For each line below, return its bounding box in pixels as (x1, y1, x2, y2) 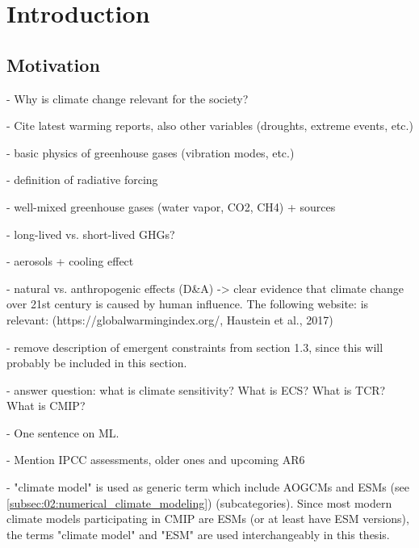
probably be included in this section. (6, 354, 187, 371)
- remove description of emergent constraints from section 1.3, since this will (6, 338, 383, 355)
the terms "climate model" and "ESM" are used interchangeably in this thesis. (6, 525, 390, 542)
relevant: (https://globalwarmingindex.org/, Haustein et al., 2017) (6, 311, 333, 328)
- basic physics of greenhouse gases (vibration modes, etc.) (6, 144, 295, 161)
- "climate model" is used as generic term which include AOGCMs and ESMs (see (6, 479, 409, 496)
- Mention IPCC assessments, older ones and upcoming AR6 (6, 451, 305, 468)
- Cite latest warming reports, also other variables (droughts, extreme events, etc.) (6, 117, 413, 134)
